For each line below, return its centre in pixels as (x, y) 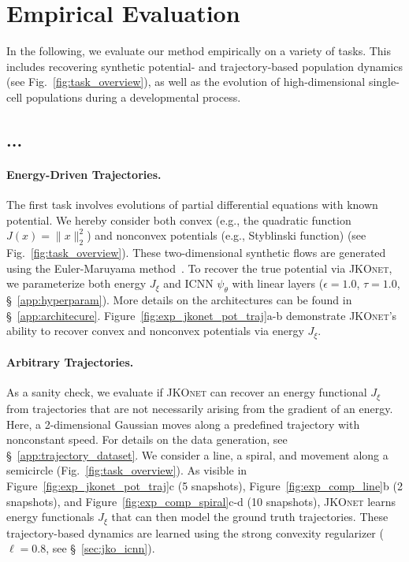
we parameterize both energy (76, 283)
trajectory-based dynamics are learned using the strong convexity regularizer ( (195, 532)
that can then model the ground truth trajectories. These (250, 517)
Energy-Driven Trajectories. (84, 174)
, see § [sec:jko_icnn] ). (100, 548)
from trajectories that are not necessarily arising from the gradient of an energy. (200, 408)
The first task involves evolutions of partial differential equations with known (192, 205)
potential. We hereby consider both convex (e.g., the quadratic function (179, 220)
